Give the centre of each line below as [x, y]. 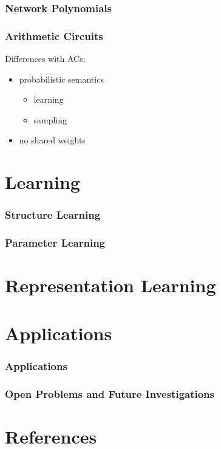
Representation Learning [110, 285]
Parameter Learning [55, 243]
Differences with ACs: [45, 59]
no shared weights [52, 140]
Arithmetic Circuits [54, 36]
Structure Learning [53, 215]
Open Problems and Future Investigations [110, 393]
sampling [50, 119]
